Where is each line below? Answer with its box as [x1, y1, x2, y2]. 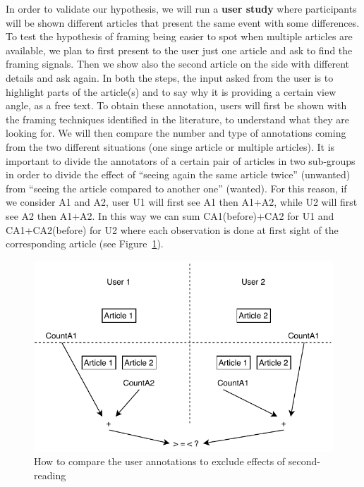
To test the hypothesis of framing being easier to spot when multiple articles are [6, 29, 353, 44]
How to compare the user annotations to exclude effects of [34, 454, 286, 469]
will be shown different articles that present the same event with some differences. [6, 15, 360, 30]
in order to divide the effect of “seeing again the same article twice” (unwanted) [6, 167, 351, 182]
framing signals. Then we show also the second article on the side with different [6, 56, 350, 71]
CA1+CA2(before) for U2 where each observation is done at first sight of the [6, 222, 339, 237]
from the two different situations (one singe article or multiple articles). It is [6, 139, 335, 154]
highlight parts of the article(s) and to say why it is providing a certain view [6, 84, 336, 99]
